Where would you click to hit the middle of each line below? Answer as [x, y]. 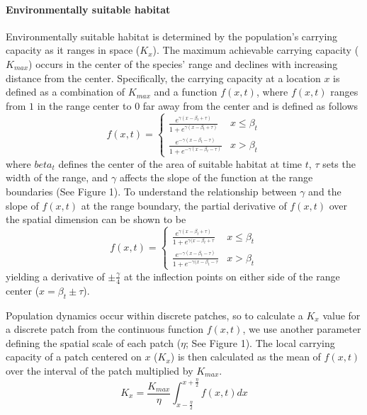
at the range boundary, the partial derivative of [184, 205]
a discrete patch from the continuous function [105, 329]
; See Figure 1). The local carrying [260, 342]
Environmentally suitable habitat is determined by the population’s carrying [172, 36]
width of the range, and [57, 177]
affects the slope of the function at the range [216, 177]
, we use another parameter [302, 329]
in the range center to [84, 105]
